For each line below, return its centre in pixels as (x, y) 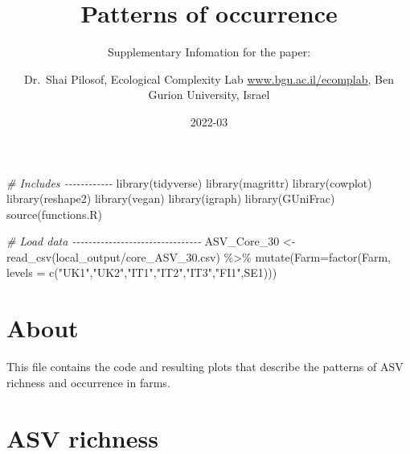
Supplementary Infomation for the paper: (209, 52)
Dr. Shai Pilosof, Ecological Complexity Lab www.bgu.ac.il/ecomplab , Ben (209, 78)
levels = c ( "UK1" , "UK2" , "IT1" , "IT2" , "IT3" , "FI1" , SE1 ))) (142, 272)
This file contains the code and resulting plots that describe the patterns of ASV (205, 367)
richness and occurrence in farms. (88, 382)
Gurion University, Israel (209, 95)
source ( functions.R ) (55, 214)
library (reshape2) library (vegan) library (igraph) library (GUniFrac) (171, 198)
